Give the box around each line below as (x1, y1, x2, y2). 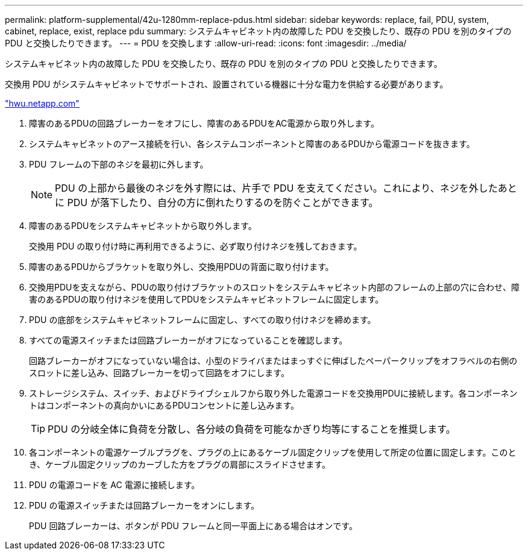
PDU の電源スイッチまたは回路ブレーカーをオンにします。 (29, 500, 259, 510)
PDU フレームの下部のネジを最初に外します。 (29, 159, 209, 169)
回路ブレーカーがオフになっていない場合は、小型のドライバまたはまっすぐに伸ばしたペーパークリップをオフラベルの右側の (29, 356, 518, 366)
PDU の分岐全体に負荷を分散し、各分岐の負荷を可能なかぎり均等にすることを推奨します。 (48, 423, 456, 435)
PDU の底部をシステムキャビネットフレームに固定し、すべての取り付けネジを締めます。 (29, 315, 376, 325)
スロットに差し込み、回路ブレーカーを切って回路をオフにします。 (29, 368, 289, 378)
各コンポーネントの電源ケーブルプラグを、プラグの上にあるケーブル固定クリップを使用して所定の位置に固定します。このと (29, 447, 517, 457)
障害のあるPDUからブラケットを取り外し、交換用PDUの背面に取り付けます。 (29, 262, 334, 272)
